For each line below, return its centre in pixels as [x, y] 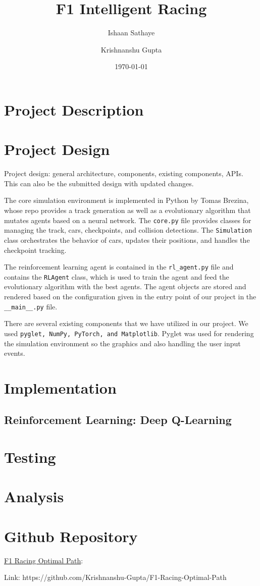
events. [15, 353]
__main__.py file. [31, 306]
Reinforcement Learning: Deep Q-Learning [118, 420]
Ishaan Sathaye [131, 33]
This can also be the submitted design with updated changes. [99, 183]
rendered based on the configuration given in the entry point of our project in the [130, 296]
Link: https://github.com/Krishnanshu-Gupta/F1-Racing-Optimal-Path [115, 577]
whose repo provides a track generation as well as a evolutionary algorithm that [127, 210]
